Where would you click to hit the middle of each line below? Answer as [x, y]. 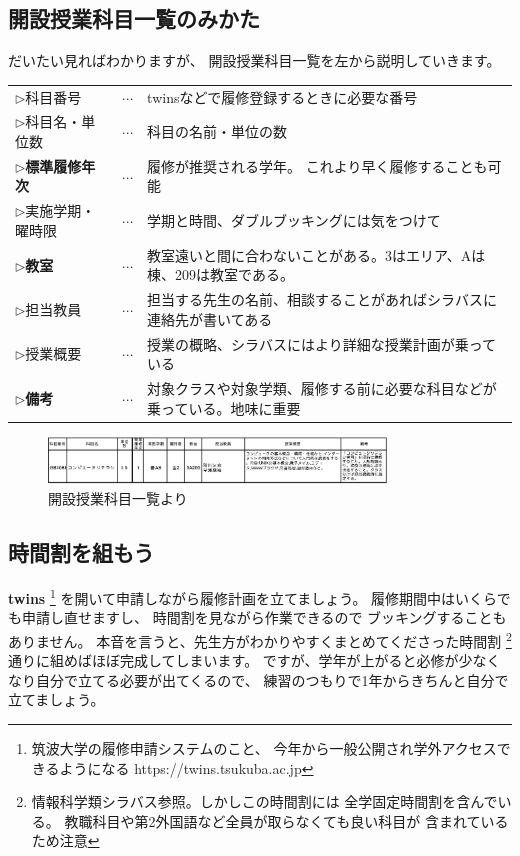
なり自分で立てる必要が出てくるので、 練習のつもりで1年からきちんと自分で [258, 679]
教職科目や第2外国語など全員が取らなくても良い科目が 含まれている [286, 820]
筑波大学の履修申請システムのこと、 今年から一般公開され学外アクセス [264, 747]
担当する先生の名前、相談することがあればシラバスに [322, 299]
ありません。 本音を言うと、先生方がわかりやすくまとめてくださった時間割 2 [260, 639]
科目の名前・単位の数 [217, 131]
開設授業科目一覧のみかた [134, 18]
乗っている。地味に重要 [224, 407]
